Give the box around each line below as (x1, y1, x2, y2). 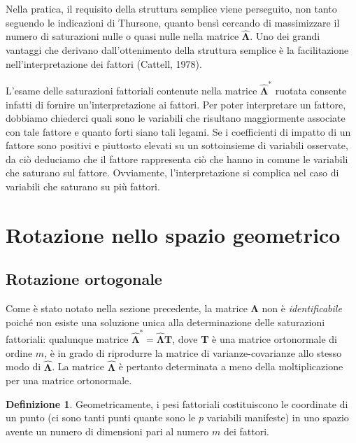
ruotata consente (275, 83, 347, 97)
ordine (6, 345, 33, 360)
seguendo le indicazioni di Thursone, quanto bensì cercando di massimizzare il (6, 15, 340, 29)
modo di (6, 359, 41, 374)
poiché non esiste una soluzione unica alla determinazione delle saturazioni (6, 314, 325, 329)
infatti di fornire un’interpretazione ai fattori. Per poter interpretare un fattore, (6, 97, 346, 111)
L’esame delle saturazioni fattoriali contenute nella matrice (6, 83, 257, 97)
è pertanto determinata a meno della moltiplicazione (118, 359, 343, 374)
